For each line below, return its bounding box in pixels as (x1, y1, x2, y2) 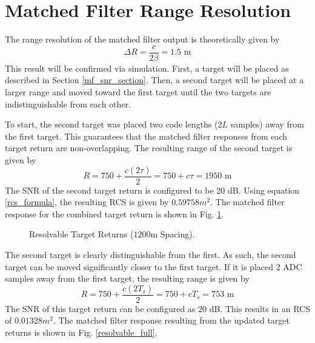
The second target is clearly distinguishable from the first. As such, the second (5, 248, 296, 260)
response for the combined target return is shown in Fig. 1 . (5, 207, 224, 220)
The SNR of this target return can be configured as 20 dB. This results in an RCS (5, 302, 310, 314)
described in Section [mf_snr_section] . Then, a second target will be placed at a (5, 73, 304, 86)
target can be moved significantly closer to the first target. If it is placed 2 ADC (5, 260, 302, 273)
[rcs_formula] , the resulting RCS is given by (5, 195, 169, 208)
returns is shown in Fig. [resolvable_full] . (5, 326, 157, 338)
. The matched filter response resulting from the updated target (53, 314, 290, 327)
